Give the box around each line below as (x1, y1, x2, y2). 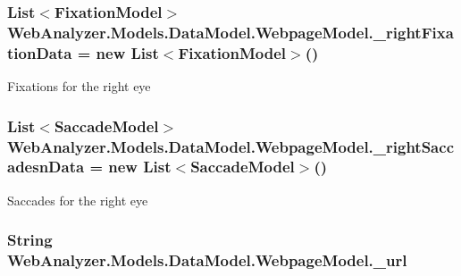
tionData (7, 41, 72, 63)
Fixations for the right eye (7, 77, 151, 96)
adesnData (7, 155, 85, 178)
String (7, 229, 53, 251)
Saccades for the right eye (7, 190, 148, 209)
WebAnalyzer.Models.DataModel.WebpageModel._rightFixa (7, 21, 454, 43)
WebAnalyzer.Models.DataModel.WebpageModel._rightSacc (7, 135, 454, 157)
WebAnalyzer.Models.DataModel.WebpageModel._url (7, 249, 407, 272)
